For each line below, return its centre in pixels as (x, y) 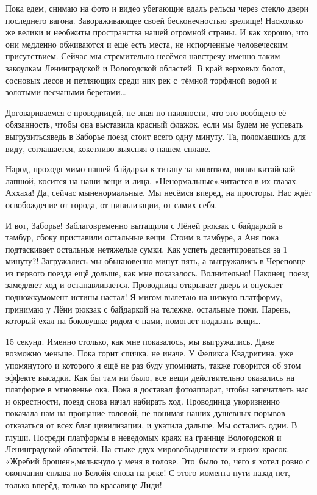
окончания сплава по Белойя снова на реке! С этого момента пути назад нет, (148, 473)
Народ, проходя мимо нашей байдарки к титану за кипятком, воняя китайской (151, 169)
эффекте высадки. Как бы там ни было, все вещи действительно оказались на (150, 377)
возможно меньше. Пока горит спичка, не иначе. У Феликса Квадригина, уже (149, 353)
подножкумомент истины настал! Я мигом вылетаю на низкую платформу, (144, 297)
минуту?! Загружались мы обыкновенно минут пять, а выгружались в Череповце (155, 261)
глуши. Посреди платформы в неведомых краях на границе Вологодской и (144, 437)
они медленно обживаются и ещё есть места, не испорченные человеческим (147, 44)
